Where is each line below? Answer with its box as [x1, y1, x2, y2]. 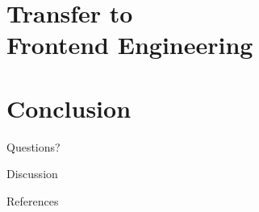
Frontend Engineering [6, 28, 253, 61]
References [6, 192, 59, 209]
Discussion [6, 165, 58, 182]
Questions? [6, 138, 61, 155]
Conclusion [6, 91, 132, 124]
